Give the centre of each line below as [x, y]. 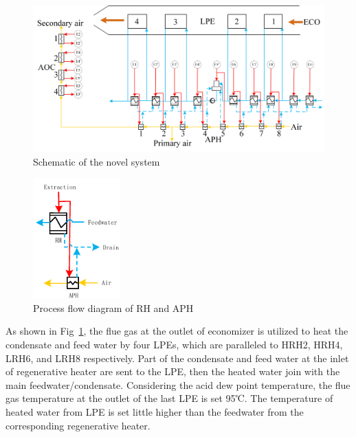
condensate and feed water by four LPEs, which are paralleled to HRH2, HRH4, [174, 344]
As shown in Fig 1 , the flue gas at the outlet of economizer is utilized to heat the [177, 331]
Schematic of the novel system [97, 161]
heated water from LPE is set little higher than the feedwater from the [155, 411]
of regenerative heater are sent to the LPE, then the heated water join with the [173, 371]
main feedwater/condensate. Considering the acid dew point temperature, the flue [178, 384]
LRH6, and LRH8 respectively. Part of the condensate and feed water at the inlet [177, 358]
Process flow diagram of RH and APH [113, 307]
